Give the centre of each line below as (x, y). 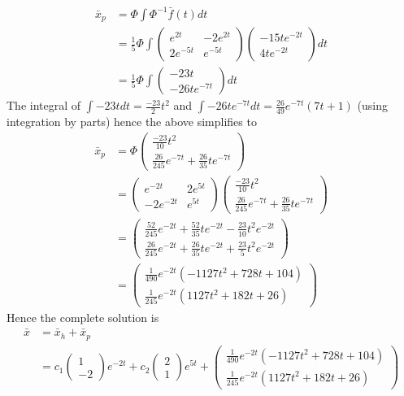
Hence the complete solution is (83, 318)
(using (372, 105)
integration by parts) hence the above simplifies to (132, 122)
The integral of (44, 105)
